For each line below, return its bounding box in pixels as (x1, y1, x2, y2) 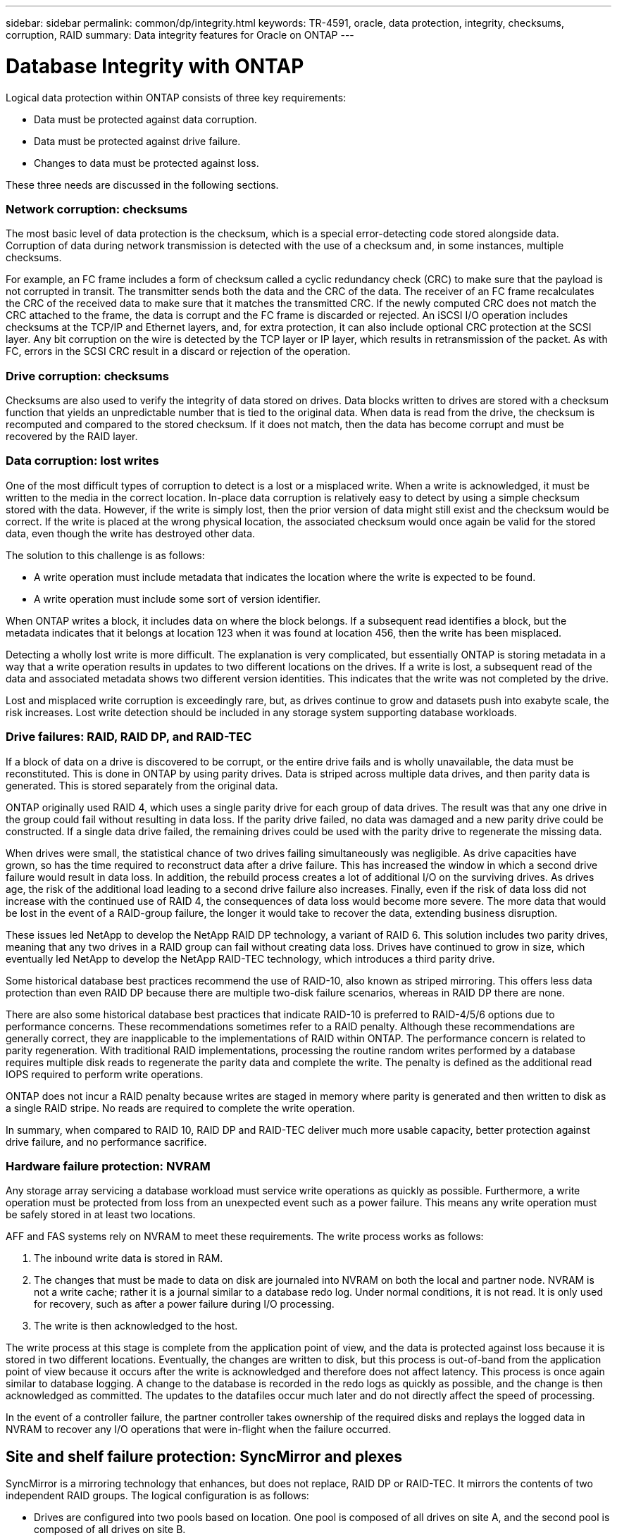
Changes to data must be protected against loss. (34, 156, 259, 169)
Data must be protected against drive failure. (34, 135, 241, 147)
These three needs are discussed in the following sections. (6, 178, 279, 191)
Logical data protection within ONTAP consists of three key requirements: (6, 91, 347, 104)
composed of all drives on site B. (34, 1523, 186, 1536)
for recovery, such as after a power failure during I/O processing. (34, 1298, 335, 1311)
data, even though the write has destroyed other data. (6, 527, 256, 539)
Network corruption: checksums (6, 201, 188, 216)
